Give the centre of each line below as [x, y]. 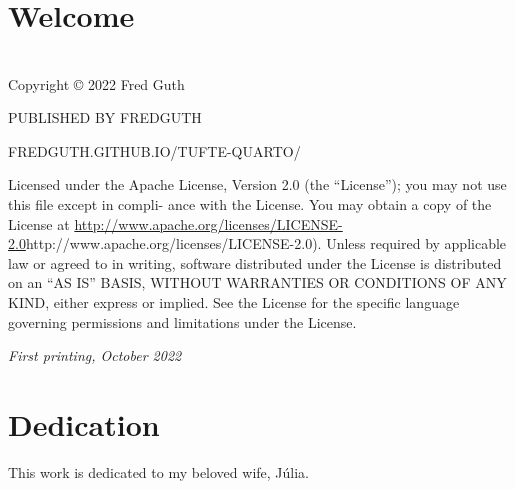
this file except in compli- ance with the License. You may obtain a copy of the [250, 203]
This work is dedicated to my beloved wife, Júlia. [158, 471]
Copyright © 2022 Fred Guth [96, 83]
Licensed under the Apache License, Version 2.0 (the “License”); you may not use [257, 184]
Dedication [84, 423]
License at [39, 223]
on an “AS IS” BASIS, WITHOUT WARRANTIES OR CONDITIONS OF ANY [257, 282]
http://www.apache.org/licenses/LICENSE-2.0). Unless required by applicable [266, 243]
